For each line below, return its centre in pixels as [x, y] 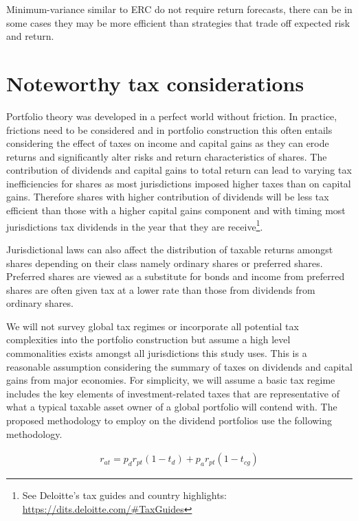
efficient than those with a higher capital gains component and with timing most [176, 210]
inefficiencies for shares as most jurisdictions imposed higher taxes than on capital [179, 183]
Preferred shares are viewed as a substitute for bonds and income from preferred [176, 276]
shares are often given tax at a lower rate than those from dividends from [161, 289]
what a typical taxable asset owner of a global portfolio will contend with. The [172, 407]
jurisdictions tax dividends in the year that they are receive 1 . [135, 225]
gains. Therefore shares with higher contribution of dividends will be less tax [168, 197]
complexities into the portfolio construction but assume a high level [148, 339]
